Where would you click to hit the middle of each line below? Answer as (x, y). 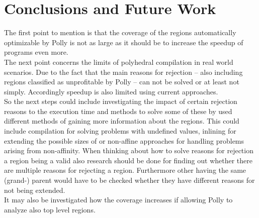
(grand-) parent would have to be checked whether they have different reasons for (129, 180)
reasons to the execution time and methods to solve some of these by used (118, 111)
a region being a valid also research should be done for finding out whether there (128, 160)
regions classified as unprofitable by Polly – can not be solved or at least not (122, 82)
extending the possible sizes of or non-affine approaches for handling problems (124, 140)
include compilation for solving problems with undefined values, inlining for (120, 131)
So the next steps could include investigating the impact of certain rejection (121, 101)
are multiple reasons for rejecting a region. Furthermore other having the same (125, 170)
